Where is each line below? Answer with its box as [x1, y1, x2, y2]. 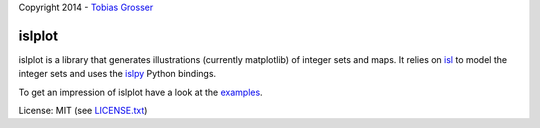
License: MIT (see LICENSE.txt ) [18, 105, 148, 117]
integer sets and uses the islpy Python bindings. [18, 68, 217, 80]
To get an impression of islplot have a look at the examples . [18, 86, 264, 98]
